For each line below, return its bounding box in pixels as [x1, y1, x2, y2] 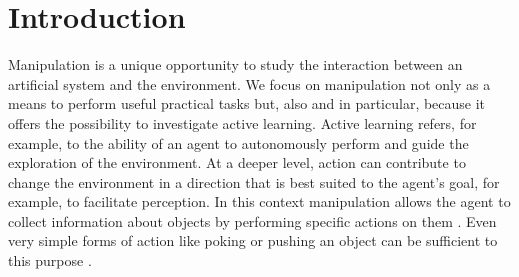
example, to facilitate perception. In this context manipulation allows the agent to [8, 191, 511, 212]
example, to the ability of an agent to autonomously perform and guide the [8, 132, 469, 153]
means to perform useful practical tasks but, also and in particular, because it [8, 93, 486, 114]
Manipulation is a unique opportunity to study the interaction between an [8, 54, 463, 75]
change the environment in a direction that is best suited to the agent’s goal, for [8, 171, 500, 192]
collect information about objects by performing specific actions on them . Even [8, 210, 497, 231]
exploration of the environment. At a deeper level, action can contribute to [8, 152, 466, 173]
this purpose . [8, 250, 92, 271]
